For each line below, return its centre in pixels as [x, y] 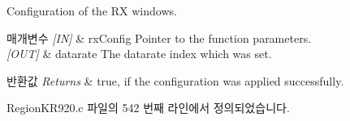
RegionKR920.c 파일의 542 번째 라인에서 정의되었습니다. [148, 108]
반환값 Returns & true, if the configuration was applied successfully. [175, 80]
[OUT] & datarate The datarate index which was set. [139, 54]
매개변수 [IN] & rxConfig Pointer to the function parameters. [159, 38]
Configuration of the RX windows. [92, 10]
